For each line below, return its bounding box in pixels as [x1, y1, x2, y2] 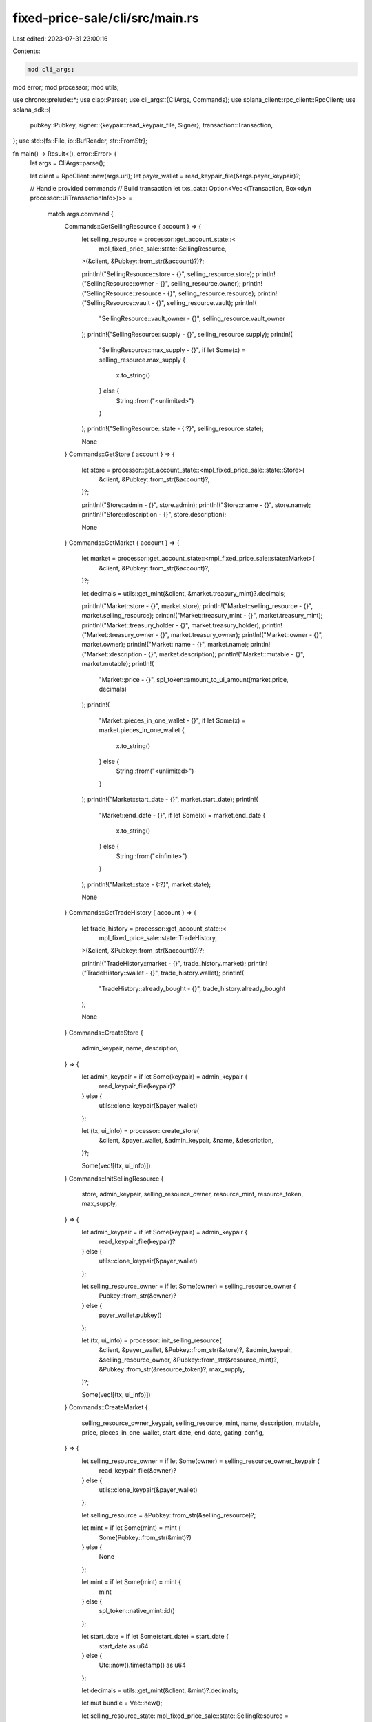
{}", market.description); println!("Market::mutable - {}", [148, 650, 305, 658]
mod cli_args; [27, 65, 75, 73]
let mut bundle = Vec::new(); [81, 1699, 163, 1708]
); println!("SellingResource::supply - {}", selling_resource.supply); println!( [81, 330, 293, 338]
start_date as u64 [99, 1641, 149, 1650]
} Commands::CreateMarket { [64, 1403, 148, 1411]
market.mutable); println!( [81, 660, 154, 668]
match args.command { [47, 209, 114, 218]
